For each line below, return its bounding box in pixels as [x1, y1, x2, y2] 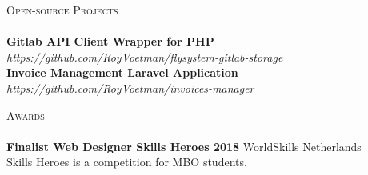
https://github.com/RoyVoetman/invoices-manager [6, 79, 254, 96]
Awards [6, 106, 45, 123]
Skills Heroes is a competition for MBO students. [6, 153, 247, 170]
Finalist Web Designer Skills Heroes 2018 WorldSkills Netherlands [6, 137, 362, 154]
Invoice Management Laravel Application [6, 64, 238, 81]
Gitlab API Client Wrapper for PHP [6, 33, 214, 50]
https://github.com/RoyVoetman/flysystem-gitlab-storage [6, 48, 283, 65]
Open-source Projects [6, 2, 118, 18]
